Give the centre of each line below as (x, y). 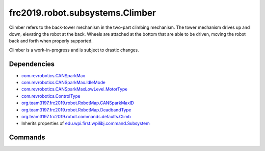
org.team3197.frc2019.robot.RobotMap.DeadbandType (76, 109)
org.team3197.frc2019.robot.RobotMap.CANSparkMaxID (78, 103)
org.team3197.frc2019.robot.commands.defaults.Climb (76, 116)
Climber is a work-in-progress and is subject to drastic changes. (74, 50)
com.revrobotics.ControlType (51, 96)
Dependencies (32, 64)
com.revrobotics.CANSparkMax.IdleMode (63, 83)
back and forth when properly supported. (51, 41)
